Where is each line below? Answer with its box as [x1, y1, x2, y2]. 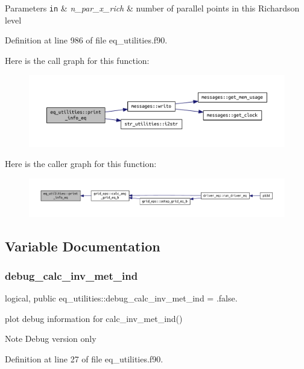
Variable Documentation [5, 236, 160, 255]
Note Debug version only [5, 332, 97, 345]
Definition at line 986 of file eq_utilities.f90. [5, 34, 168, 46]
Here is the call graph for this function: [5, 54, 150, 66]
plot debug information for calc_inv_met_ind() [5, 312, 183, 324]
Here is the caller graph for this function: [5, 157, 157, 170]
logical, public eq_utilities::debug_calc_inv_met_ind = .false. [5, 292, 238, 304]
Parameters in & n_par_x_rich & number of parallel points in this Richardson [5, 2, 300, 14]
